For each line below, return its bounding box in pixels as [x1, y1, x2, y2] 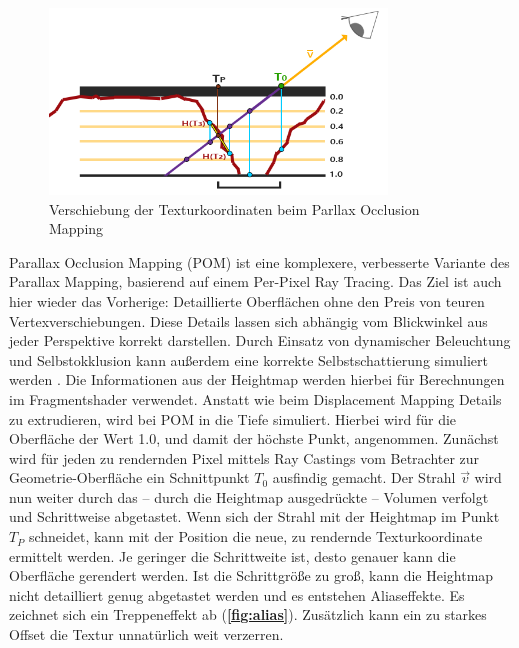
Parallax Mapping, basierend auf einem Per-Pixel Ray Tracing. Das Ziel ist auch [9, 271, 502, 292]
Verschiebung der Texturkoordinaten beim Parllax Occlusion [49, 198, 420, 219]
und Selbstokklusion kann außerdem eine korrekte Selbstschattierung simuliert [9, 349, 488, 370]
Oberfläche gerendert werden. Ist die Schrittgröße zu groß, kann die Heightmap [9, 565, 494, 586]
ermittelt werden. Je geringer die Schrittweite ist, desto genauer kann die [9, 545, 456, 566]
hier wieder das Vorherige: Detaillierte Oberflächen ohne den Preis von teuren [9, 290, 485, 311]
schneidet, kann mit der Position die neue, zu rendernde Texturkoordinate [28, 526, 483, 547]
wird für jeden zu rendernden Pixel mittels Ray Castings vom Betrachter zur [9, 447, 480, 468]
